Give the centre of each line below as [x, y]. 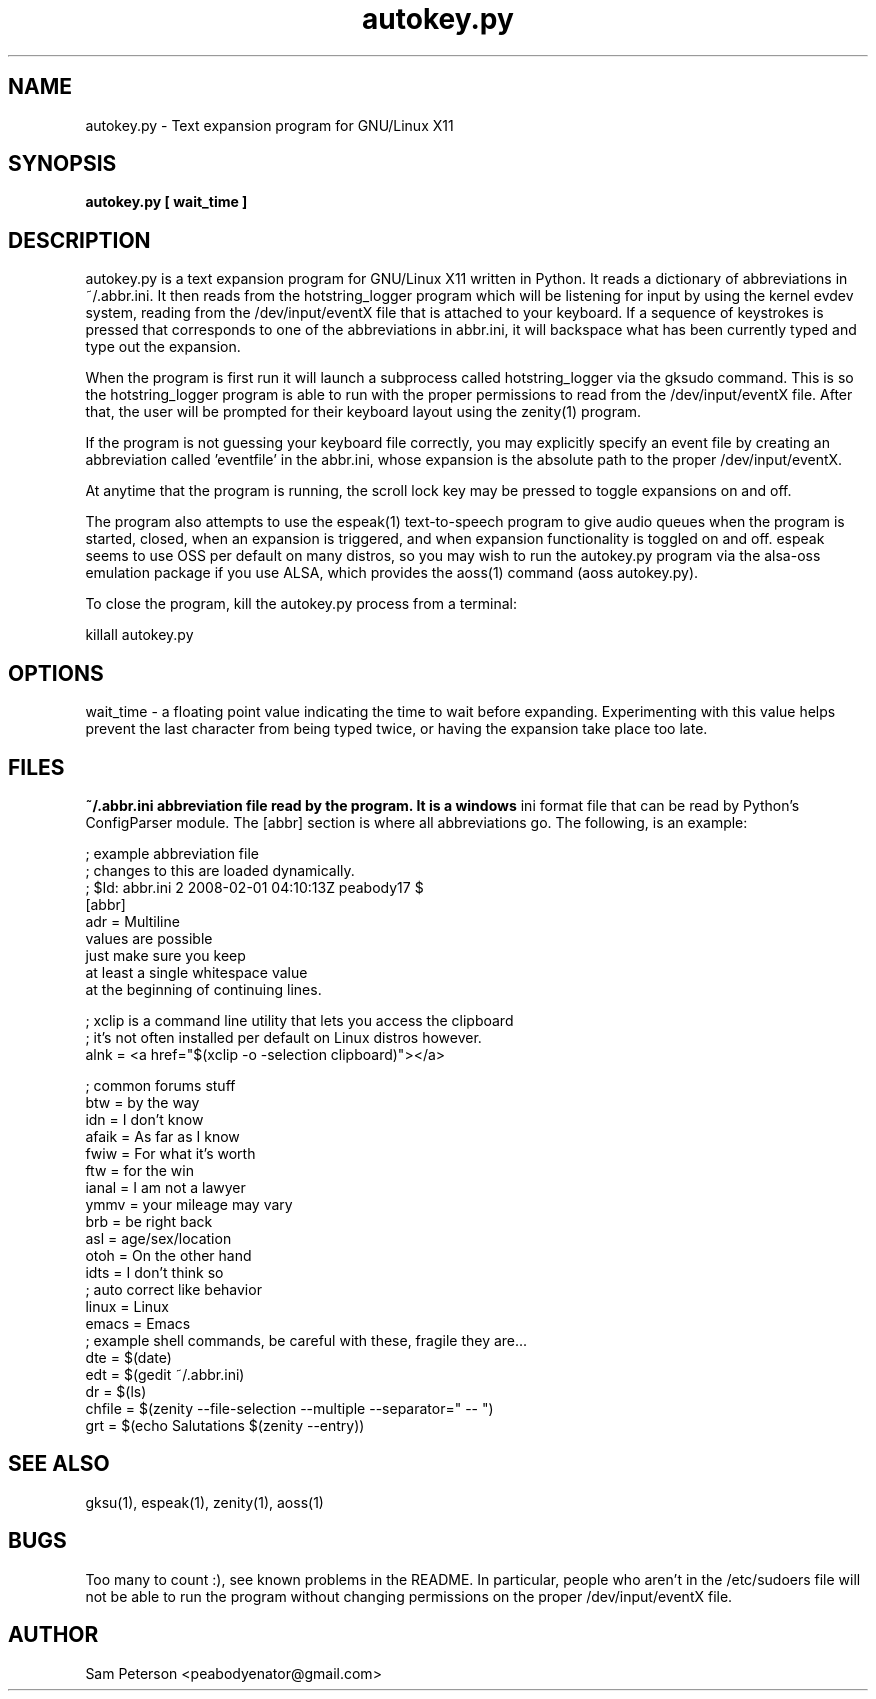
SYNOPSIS [62, 164]
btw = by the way [142, 1102]
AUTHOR [53, 1635]
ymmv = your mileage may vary [189, 1204]
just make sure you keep [165, 955]
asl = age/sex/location [158, 1238]
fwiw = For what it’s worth [170, 1153]
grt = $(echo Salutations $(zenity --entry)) [225, 1425]
